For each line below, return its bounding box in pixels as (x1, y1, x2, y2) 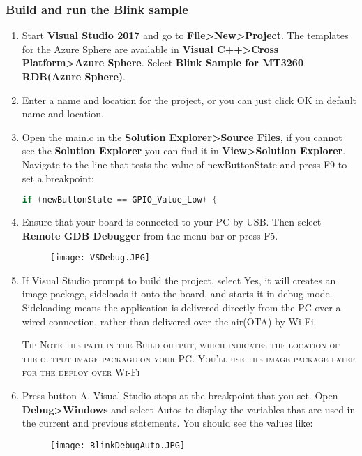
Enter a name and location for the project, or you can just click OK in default (22, 92, 356, 107)
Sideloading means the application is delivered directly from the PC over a (22, 300, 341, 315)
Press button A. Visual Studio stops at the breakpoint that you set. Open (22, 388, 338, 403)
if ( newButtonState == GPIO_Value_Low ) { (22, 195, 218, 205)
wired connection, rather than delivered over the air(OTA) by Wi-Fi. (22, 314, 317, 328)
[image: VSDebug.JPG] (50, 253, 150, 263)
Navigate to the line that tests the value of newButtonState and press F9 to (22, 156, 347, 171)
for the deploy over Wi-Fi (22, 365, 140, 379)
